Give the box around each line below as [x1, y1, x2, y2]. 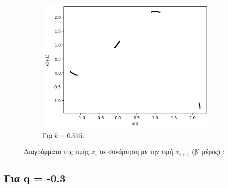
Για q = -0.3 [4, 171, 66, 186]
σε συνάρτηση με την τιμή [99, 146, 173, 157]
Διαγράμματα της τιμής [23, 146, 90, 157]
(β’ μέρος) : [192, 146, 225, 157]
